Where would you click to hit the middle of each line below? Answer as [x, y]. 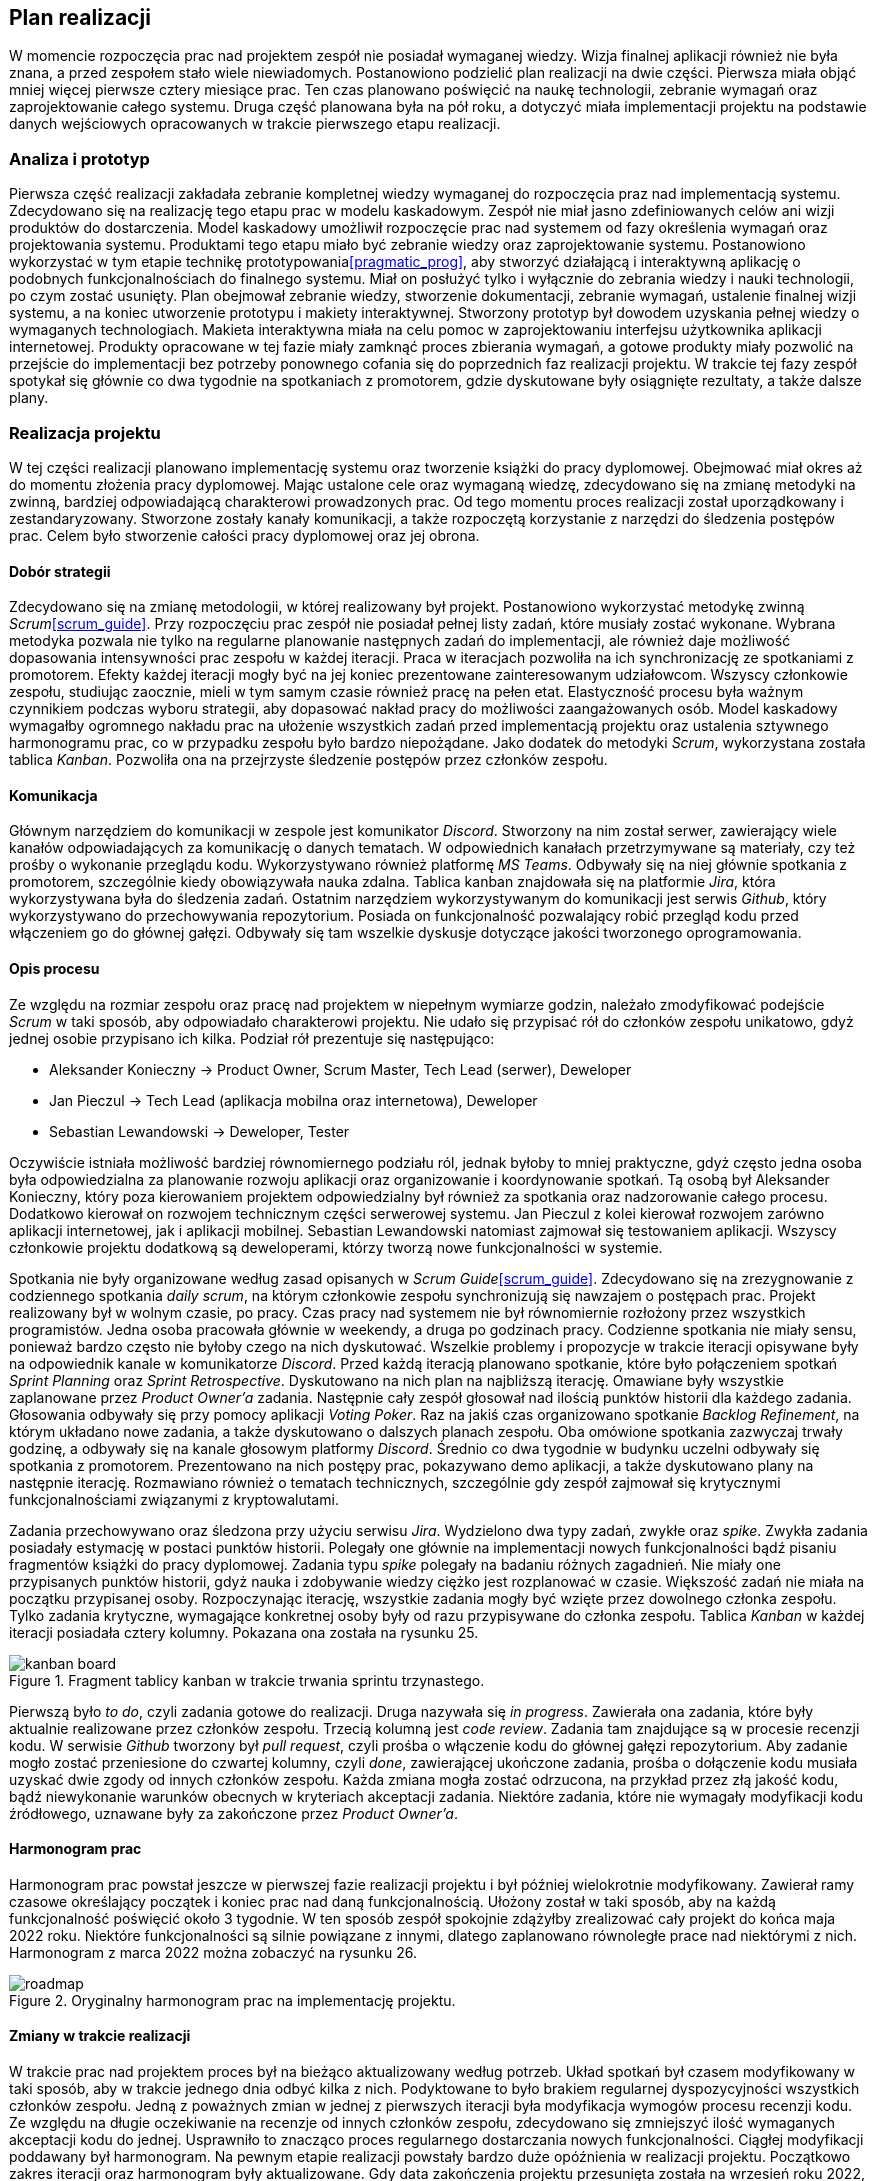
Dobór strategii [60, 571]
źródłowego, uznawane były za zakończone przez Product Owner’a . [233, 1813]
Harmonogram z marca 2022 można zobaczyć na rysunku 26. [213, 1952]
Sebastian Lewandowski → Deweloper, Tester [199, 1131]
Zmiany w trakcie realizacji [100, 2036]
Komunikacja [53, 795]
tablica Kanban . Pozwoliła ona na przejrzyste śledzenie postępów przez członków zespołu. [308, 760]
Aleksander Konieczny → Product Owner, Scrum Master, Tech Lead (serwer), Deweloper [340, 1069]
